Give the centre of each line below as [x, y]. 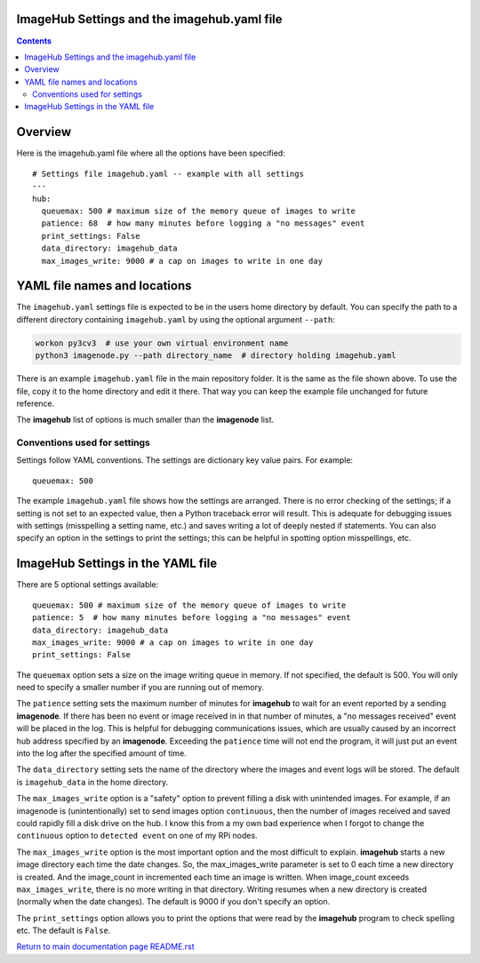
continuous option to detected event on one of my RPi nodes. [137, 836]
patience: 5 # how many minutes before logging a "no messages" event [192, 618]
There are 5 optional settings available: [88, 585]
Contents [34, 41]
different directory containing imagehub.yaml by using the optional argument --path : [176, 319]
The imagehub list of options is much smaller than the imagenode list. [145, 420]
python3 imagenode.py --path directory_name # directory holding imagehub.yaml [216, 356]
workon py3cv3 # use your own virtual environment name [162, 343]
